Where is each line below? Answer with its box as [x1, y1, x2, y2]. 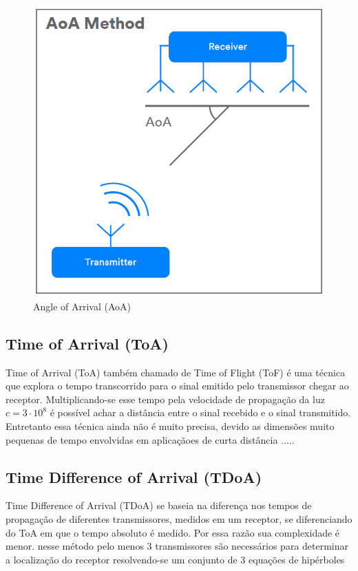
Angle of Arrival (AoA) [33, 299, 131, 313]
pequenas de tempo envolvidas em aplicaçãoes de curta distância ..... [6, 432, 295, 446]
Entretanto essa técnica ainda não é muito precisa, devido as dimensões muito [6, 419, 335, 433]
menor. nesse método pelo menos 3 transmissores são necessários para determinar [6, 539, 349, 553]
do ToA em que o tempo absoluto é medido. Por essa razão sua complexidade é [6, 525, 340, 539]
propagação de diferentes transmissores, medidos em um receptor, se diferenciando [6, 512, 352, 526]
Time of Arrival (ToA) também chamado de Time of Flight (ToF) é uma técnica [6, 365, 346, 379]
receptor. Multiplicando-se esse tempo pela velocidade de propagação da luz [6, 391, 325, 406]
